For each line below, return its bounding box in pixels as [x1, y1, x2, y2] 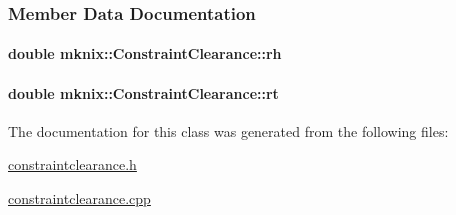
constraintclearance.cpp [8, 188, 151, 209]
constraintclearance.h [8, 154, 137, 175]
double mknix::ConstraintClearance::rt [8, 82, 279, 103]
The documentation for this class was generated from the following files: [8, 120, 449, 141]
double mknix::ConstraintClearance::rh [8, 43, 282, 64]
